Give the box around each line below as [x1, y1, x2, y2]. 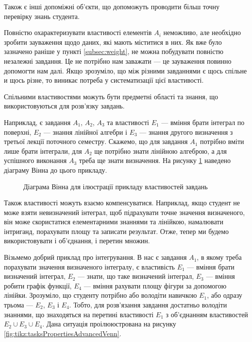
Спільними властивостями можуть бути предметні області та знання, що [4, 91, 218, 101]
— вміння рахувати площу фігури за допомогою [84, 280, 227, 290]
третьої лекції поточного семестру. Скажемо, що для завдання [4, 136, 188, 146]
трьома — [4, 300, 34, 310]
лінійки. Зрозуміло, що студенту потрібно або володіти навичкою [4, 290, 197, 300]
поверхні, [4, 126, 32, 137]
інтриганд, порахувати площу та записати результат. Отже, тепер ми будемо [4, 226, 229, 236]
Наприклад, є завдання [4, 117, 71, 127]
